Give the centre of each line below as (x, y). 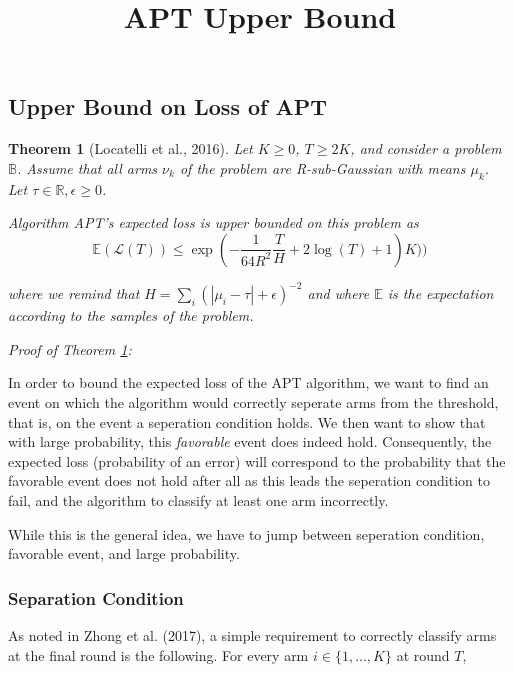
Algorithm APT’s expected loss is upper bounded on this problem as (213, 222)
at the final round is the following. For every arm (158, 654)
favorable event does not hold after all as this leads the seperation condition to (249, 480)
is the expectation (440, 293)
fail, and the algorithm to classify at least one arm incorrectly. (198, 500)
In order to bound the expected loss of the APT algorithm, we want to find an (248, 382)
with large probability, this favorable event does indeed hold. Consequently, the (250, 441)
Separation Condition (96, 597)
